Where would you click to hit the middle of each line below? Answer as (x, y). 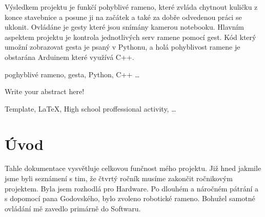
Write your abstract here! (45, 91)
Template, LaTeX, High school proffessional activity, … (90, 108)
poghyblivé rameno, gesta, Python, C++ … (72, 74)
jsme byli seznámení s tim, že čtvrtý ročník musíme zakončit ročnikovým (119, 178)
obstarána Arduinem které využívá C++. (69, 57)
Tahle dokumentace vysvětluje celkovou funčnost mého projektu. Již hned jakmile (133, 168)
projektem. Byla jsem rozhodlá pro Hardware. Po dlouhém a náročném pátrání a (132, 188)
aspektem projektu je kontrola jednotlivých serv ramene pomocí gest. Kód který (130, 37)
